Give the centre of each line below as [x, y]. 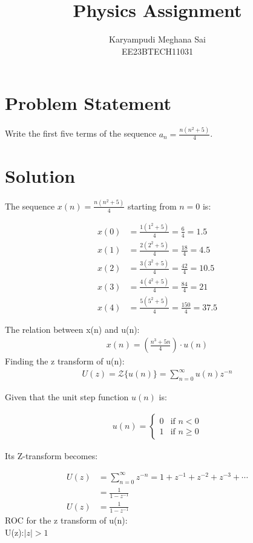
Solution [40, 175]
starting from [152, 206]
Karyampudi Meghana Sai [157, 39]
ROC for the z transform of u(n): [66, 520]
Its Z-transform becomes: [51, 455]
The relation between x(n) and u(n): [72, 329]
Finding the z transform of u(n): [65, 361]
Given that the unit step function [67, 397]
